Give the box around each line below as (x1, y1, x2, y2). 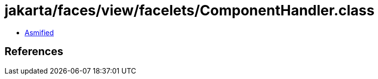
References (5, 45, 63, 58)
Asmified (25, 28, 54, 37)
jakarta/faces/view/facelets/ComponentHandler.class (5, 2, 374, 19)
